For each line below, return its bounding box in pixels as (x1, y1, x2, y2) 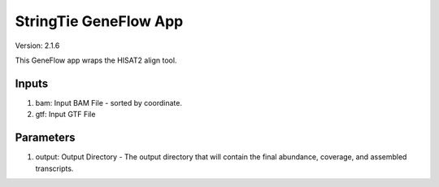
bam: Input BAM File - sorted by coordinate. (35, 98, 183, 107)
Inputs (15, 76, 49, 90)
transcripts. (35, 163, 74, 173)
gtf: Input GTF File (35, 110, 96, 120)
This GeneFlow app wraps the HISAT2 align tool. (15, 55, 177, 65)
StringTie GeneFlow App (15, 12, 184, 30)
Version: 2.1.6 (15, 41, 60, 50)
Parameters (15, 131, 76, 145)
